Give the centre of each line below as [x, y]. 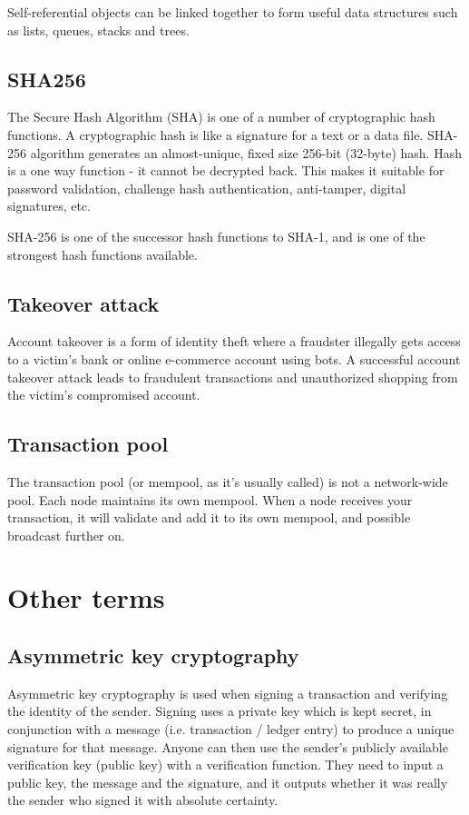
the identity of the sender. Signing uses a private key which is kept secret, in [220, 711]
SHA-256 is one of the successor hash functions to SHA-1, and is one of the [216, 236]
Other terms [86, 597]
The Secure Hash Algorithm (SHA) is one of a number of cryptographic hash [221, 117]
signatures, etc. [49, 206]
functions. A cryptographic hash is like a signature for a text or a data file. [215, 134]
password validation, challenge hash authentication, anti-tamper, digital [207, 188]
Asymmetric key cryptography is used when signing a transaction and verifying [228, 693]
